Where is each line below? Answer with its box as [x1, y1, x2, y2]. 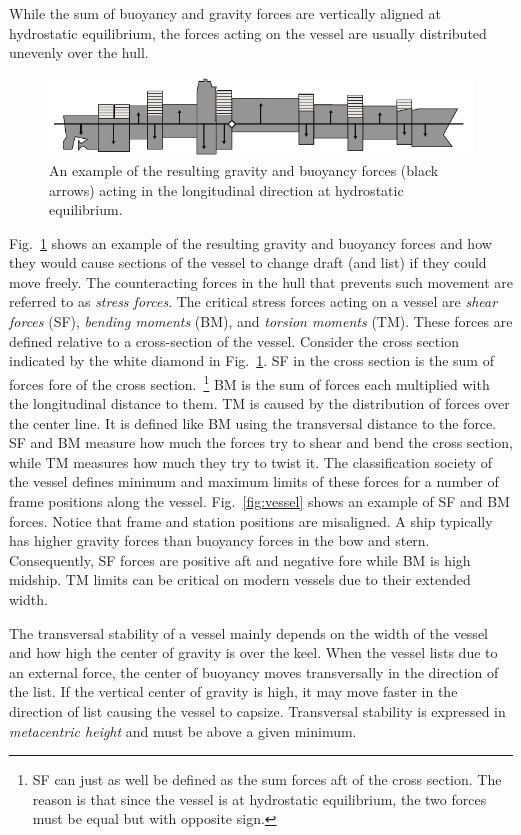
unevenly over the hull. [9, 42, 149, 63]
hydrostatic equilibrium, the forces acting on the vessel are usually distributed [9, 22, 487, 43]
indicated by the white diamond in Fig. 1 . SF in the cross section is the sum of [9, 350, 494, 371]
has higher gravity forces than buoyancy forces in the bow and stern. [9, 530, 430, 551]
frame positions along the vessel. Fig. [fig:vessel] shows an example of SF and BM [9, 491, 510, 512]
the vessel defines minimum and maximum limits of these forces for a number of [9, 471, 499, 492]
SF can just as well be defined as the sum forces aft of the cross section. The [32, 769, 502, 790]
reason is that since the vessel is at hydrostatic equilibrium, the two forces [32, 788, 487, 809]
